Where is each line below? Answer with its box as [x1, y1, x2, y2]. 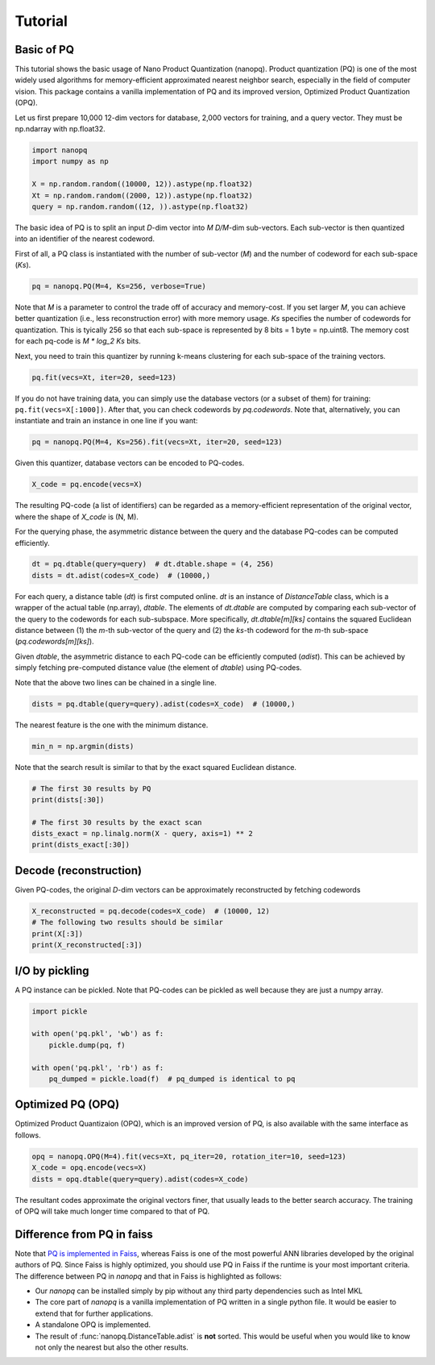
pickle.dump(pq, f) [48, 1040, 126, 1050]
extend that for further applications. [35, 1309, 153, 1318]
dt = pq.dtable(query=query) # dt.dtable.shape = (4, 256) [31, 560, 275, 568]
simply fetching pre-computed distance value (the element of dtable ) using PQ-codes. [14, 663, 302, 672]
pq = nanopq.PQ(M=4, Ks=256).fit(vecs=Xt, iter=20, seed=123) [31, 438, 283, 447]
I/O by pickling [14, 963, 89, 977]
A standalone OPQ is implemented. [35, 1320, 151, 1330]
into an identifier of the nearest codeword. [14, 234, 155, 243]
